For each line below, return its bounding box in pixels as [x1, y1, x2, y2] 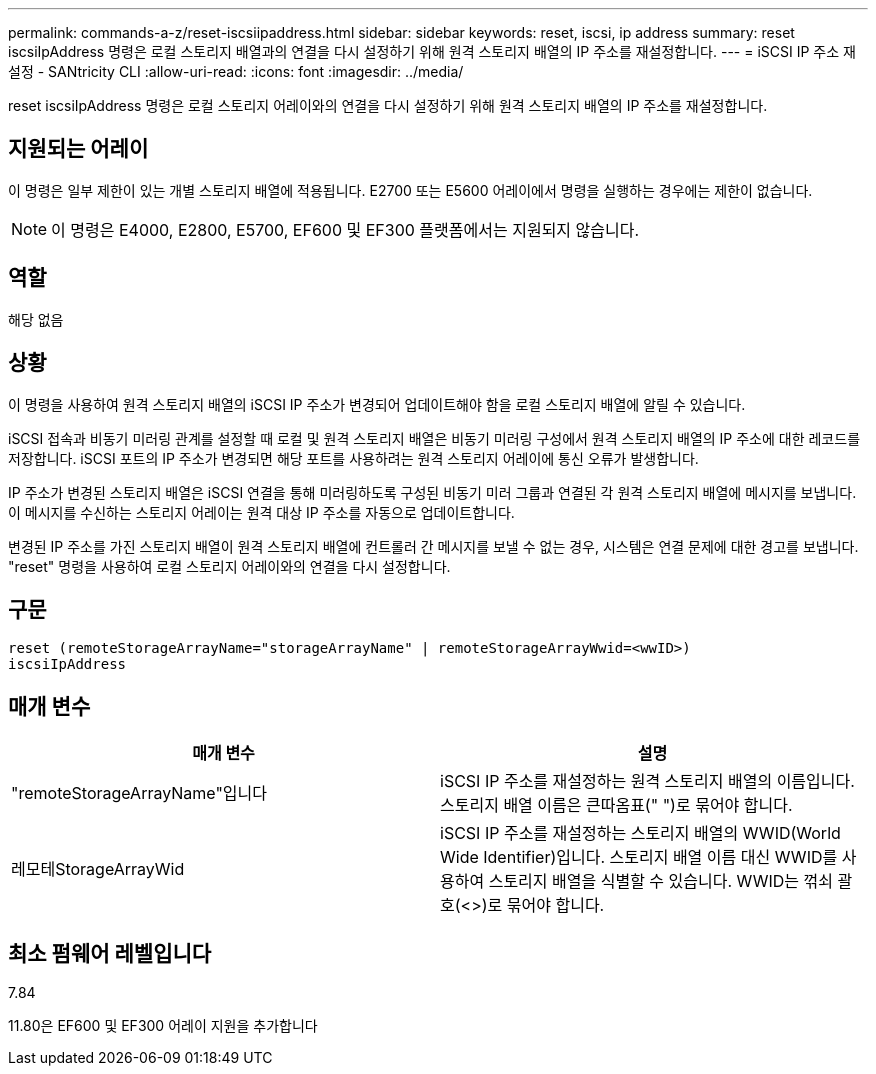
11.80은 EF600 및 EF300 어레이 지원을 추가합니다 [8, 1017, 318, 1035]
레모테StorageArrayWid [11, 859, 185, 880]
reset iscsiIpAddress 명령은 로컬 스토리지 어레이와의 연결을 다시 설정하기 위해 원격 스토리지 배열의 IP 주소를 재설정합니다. [8, 97, 768, 114]
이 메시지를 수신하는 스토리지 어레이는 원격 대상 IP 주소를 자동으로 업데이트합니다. [8, 503, 515, 521]
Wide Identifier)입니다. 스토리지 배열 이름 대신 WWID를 [440, 847, 838, 868]
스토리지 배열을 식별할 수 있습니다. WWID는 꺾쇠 [488, 871, 833, 892]
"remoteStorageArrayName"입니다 [11, 783, 268, 804]
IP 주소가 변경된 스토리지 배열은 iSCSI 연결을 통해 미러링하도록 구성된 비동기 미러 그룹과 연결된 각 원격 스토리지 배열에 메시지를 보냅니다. [8, 483, 857, 501]
